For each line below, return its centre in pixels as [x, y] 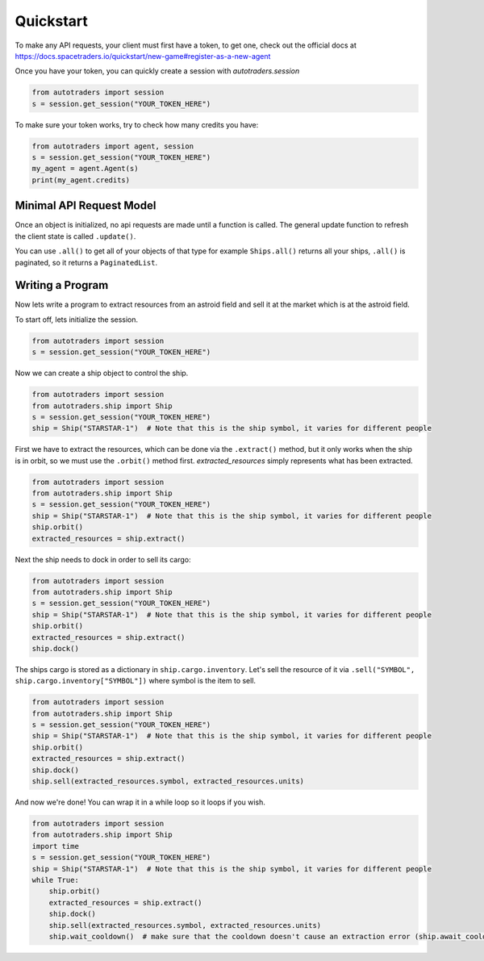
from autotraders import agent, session [113, 146]
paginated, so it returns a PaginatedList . [86, 262]
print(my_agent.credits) [81, 180]
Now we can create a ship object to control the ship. [102, 373]
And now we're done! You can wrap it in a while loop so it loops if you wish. [140, 802]
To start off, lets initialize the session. [77, 320]
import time [56, 846]
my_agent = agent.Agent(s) [85, 169]
